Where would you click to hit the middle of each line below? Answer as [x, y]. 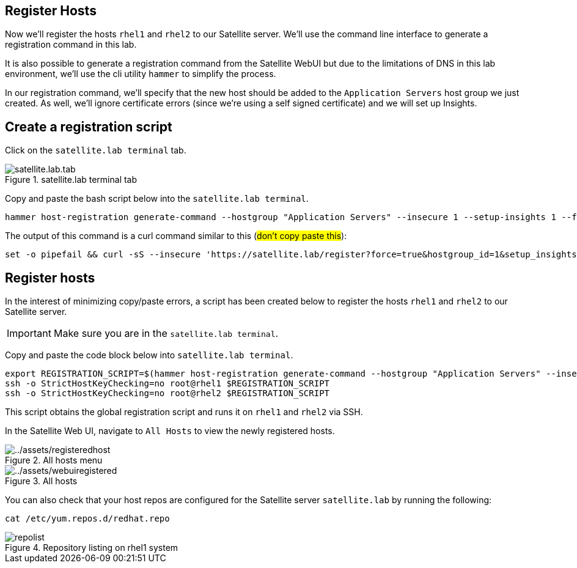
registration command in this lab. [71, 45]
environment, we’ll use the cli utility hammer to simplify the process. [141, 74]
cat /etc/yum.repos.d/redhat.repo [87, 519]
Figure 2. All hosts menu [54, 460]
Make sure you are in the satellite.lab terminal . [166, 334]
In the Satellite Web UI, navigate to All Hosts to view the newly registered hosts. [170, 431]
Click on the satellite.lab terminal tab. [96, 150]
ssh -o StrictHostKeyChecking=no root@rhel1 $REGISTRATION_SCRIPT [167, 384]
